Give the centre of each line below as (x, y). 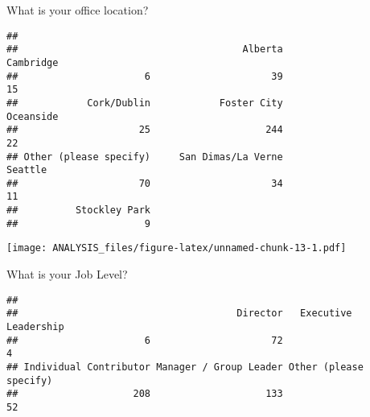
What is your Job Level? (67, 274)
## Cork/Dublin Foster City (145, 103)
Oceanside (33, 116)
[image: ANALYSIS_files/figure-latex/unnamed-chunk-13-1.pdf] (177, 248)
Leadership (35, 327)
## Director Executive (179, 314)
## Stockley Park (78, 211)
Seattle (27, 170)
